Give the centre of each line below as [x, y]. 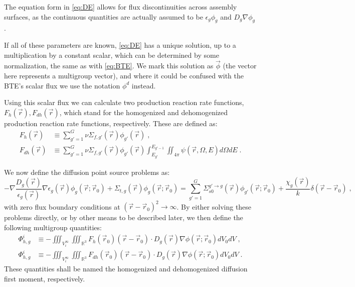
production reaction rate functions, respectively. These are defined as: [111, 123]
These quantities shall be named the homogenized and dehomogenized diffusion [126, 269]
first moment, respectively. [45, 278]
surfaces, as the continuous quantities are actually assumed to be [104, 16]
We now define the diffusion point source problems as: [87, 172]
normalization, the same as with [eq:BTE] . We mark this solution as [109, 66]
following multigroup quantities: [53, 227]
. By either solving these [214, 206]
